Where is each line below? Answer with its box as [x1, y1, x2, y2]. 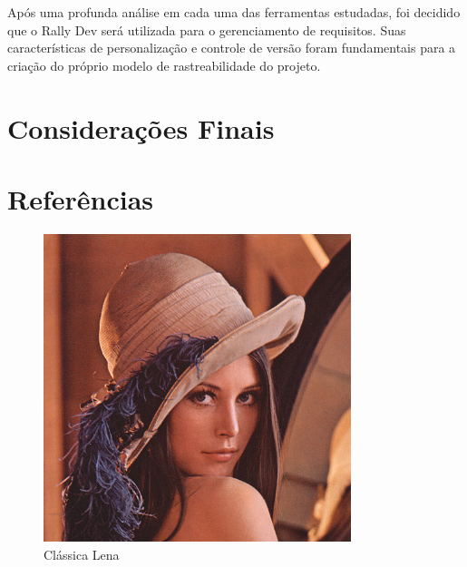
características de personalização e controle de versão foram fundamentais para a [7, 38, 456, 57]
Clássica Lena [44, 544, 120, 563]
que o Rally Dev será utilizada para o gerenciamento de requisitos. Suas [7, 20, 406, 39]
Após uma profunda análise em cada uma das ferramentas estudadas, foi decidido [7, 3, 461, 21]
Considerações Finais [7, 109, 275, 146]
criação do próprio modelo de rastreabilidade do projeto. [7, 55, 321, 74]
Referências [7, 180, 154, 217]
